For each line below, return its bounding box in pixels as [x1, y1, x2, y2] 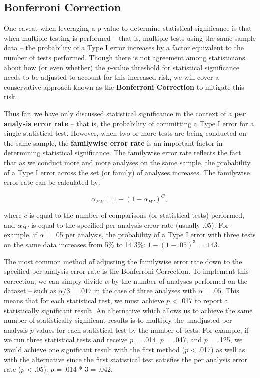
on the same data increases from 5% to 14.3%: [4, 239, 145, 249]
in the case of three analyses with [94, 285, 196, 296]
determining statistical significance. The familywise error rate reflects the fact [4, 147, 241, 158]
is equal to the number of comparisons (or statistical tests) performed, [29, 210, 244, 220]
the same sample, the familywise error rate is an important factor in [4, 137, 223, 148]
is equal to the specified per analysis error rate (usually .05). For [31, 219, 229, 230]
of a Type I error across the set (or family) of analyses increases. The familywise [4, 167, 250, 177]
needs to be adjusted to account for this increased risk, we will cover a [4, 72, 219, 82]
